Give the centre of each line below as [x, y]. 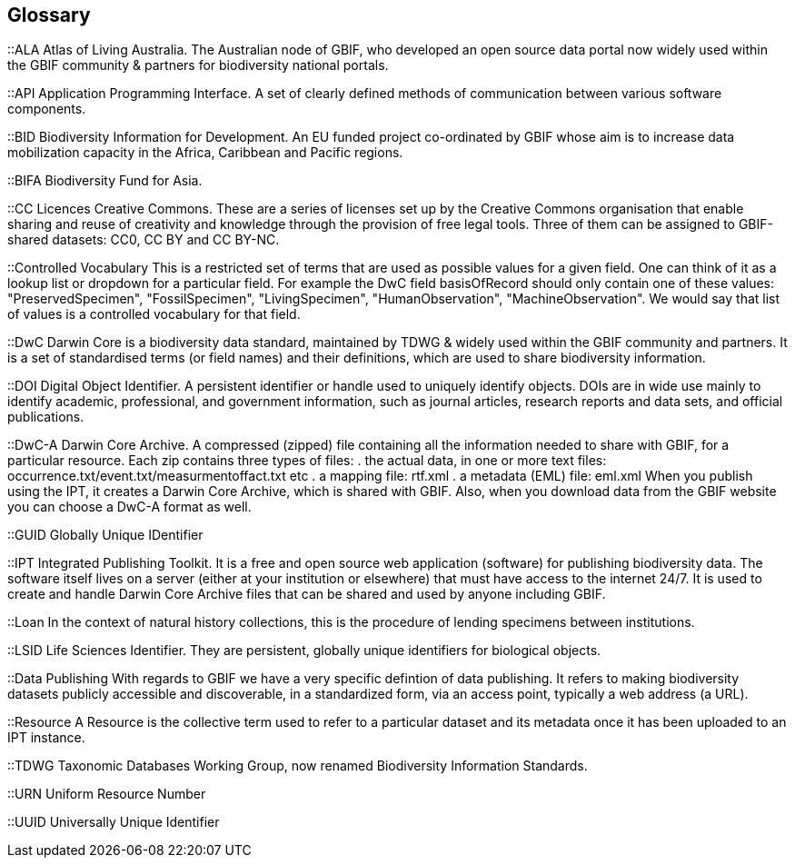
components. [47, 109]
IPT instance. [46, 738]
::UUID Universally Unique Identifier [114, 822]
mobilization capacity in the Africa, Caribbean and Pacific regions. [205, 153]
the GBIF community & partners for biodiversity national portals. [198, 65]
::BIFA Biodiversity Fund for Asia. [105, 181]
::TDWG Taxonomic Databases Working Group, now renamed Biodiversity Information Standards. [298, 766]
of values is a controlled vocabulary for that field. [154, 314]
